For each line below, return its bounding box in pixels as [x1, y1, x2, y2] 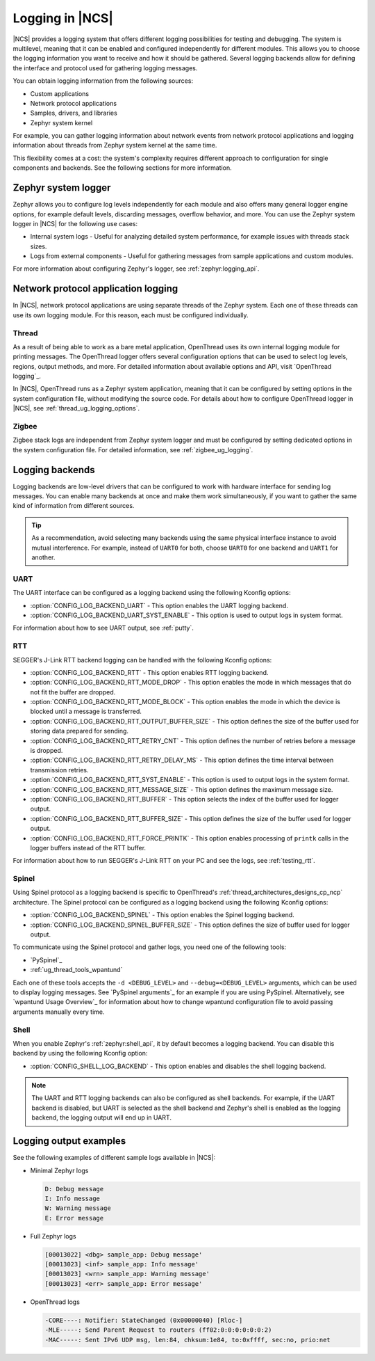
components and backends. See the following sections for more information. [12, 164, 232, 172]
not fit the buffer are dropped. [30, 687, 116, 696]
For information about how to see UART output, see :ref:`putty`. [12, 623, 194, 632]
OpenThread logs [30, 1298, 80, 1306]
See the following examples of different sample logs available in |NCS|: [12, 1154, 216, 1162]
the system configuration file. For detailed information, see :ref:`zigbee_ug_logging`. [12, 445, 253, 454]
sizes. [30, 242, 47, 250]
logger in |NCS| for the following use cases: [12, 219, 138, 228]
